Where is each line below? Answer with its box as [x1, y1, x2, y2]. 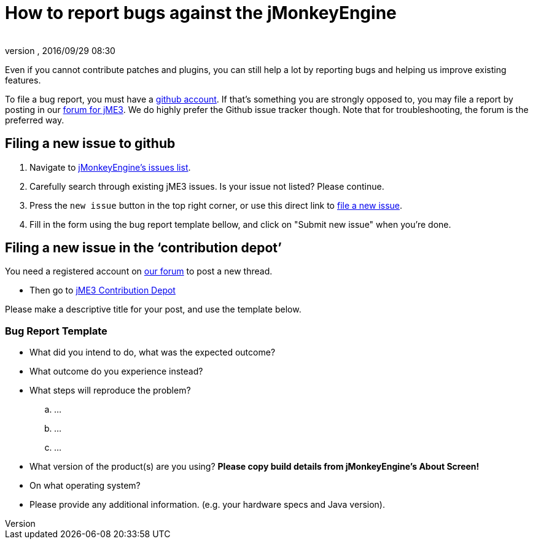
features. [5, 74, 41, 85]
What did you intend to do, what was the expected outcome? [29, 347, 276, 358]
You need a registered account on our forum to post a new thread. [5, 266, 273, 277]
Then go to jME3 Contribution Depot [29, 285, 176, 296]
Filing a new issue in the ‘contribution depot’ [5, 240, 282, 256]
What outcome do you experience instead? [29, 366, 203, 377]
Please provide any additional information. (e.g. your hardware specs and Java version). [29, 499, 385, 510]
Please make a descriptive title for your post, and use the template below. [5, 304, 302, 315]
